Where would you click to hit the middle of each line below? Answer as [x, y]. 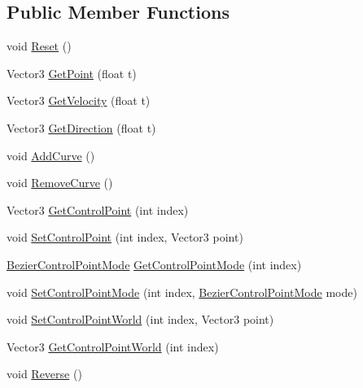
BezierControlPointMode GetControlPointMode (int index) [154, 264]
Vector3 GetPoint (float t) [72, 73]
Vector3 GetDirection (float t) [81, 127]
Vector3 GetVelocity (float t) [79, 100]
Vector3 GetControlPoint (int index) [98, 209]
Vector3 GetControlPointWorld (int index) [113, 346]
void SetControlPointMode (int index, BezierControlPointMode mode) [182, 292]
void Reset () [39, 46]
